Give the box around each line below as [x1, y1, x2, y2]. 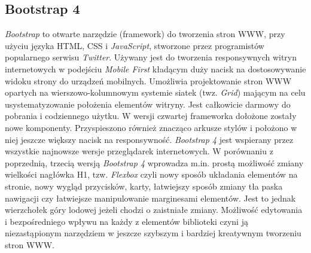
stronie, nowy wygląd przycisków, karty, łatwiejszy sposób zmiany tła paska [5, 179, 283, 192]
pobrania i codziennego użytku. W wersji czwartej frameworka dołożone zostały [5, 109, 297, 122]
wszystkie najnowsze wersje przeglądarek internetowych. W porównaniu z [5, 145, 273, 157]
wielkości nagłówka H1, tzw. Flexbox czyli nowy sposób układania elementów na [5, 168, 298, 181]
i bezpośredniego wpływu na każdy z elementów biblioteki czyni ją [5, 215, 248, 227]
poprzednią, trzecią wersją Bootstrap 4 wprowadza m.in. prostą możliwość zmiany [5, 156, 304, 169]
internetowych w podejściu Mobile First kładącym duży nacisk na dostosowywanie [5, 62, 306, 75]
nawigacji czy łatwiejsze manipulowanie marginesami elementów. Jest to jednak [5, 191, 296, 204]
